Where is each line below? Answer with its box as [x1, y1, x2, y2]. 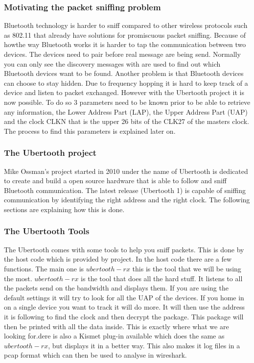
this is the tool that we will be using [132, 263, 241, 273]
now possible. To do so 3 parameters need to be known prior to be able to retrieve [4, 97, 251, 107]
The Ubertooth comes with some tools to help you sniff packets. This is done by [4, 244, 244, 254]
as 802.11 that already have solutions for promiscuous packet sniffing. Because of [4, 29, 246, 40]
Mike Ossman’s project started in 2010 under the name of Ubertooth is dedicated [4, 166, 248, 176]
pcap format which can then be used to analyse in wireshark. [4, 350, 187, 360]
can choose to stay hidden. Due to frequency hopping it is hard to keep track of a [4, 77, 248, 88]
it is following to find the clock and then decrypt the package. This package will [4, 311, 244, 321]
